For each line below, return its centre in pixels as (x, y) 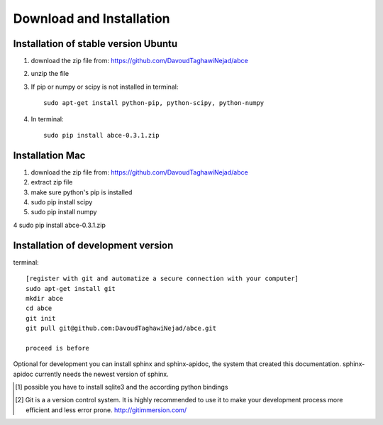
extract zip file (52, 182)
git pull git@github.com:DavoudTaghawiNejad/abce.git (121, 329)
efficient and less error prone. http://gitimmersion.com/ (106, 410)
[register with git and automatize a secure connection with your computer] (162, 279)
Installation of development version (93, 245)
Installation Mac (49, 155)
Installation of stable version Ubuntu (95, 44)
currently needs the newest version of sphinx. (102, 374)
